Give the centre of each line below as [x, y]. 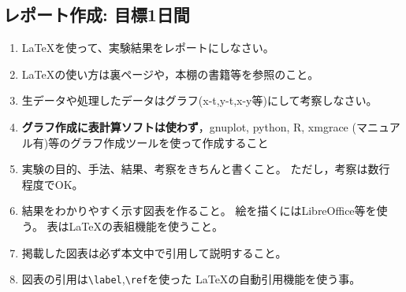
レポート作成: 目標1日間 [97, 15]
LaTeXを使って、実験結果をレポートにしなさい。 [148, 48]
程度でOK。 [52, 184]
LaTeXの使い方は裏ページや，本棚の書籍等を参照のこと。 [170, 74]
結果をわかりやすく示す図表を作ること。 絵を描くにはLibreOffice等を [199, 211]
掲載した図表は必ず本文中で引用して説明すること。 [154, 252]
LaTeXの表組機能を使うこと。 [146, 225]
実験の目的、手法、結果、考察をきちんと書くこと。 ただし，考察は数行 [206, 169]
